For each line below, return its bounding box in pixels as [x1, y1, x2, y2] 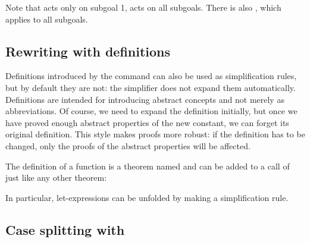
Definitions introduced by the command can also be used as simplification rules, [5, 70, 297, 82]
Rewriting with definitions [5, 42, 171, 60]
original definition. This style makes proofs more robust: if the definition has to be [5, 128, 305, 140]
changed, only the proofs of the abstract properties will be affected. [5, 139, 250, 152]
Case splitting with [5, 220, 125, 238]
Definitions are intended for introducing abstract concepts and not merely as [5, 93, 284, 105]
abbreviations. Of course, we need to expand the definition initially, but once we [5, 105, 298, 117]
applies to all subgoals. [5, 12, 88, 25]
